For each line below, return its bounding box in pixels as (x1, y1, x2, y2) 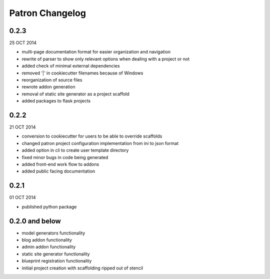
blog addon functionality (21, 237, 72, 243)
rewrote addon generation (21, 84, 75, 90)
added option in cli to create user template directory (21, 147, 129, 153)
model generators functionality (21, 230, 85, 236)
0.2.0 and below (9, 216, 61, 225)
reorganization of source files (21, 77, 82, 83)
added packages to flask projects (21, 98, 91, 104)
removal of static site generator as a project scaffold (21, 90, 129, 97)
